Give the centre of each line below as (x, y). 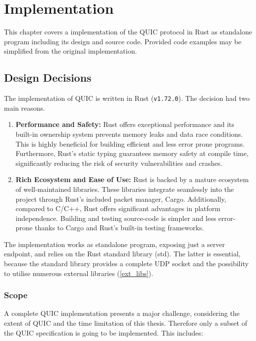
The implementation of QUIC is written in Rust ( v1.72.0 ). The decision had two (127, 98)
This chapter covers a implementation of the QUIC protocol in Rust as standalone (128, 32)
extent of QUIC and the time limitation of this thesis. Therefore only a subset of (126, 323)
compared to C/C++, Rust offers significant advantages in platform (118, 208)
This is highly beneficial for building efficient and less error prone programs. (130, 143)
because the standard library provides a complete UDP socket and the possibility (126, 263)
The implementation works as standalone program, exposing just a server (114, 244)
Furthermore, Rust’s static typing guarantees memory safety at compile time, (132, 153)
